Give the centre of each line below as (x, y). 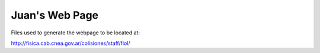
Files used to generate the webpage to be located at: (76, 33)
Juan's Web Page (55, 15)
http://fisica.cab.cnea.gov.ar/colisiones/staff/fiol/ (71, 43)
